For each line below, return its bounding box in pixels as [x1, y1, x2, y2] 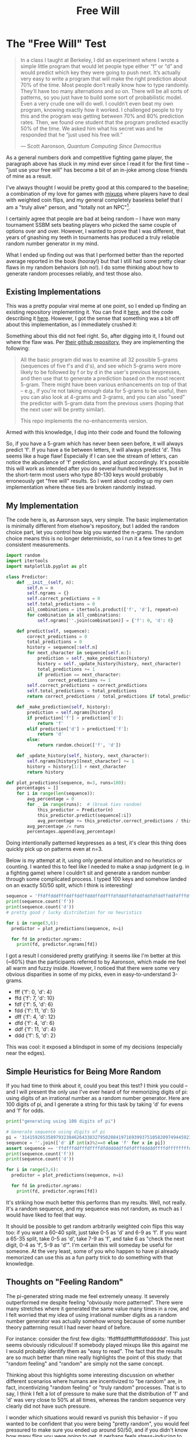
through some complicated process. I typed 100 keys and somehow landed [6, 876, 187, 883]
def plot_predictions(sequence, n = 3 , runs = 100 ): [6, 779, 127, 786]
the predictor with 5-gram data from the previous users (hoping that [20, 400, 184, 407]
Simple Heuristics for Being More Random [6, 1067, 162, 1077]
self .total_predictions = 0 [27, 601, 95, 607]
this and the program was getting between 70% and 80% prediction [20, 113, 184, 120]
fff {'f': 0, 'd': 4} [14, 989, 52, 996]
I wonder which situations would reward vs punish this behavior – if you [6, 1414, 178, 1421]
